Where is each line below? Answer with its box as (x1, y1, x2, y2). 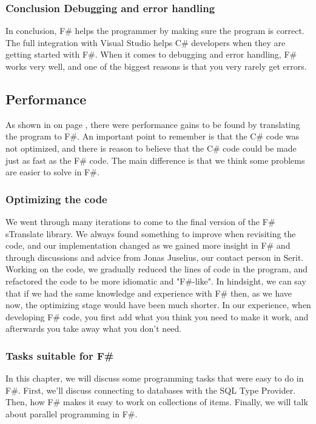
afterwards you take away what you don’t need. (5, 322, 182, 335)
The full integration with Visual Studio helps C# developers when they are (5, 36, 286, 49)
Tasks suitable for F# (5, 348, 114, 363)
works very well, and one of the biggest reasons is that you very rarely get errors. (5, 60, 307, 72)
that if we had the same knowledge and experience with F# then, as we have (5, 286, 292, 299)
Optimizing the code (5, 191, 107, 206)
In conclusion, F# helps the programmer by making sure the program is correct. (5, 24, 304, 37)
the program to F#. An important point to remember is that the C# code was (5, 130, 300, 143)
